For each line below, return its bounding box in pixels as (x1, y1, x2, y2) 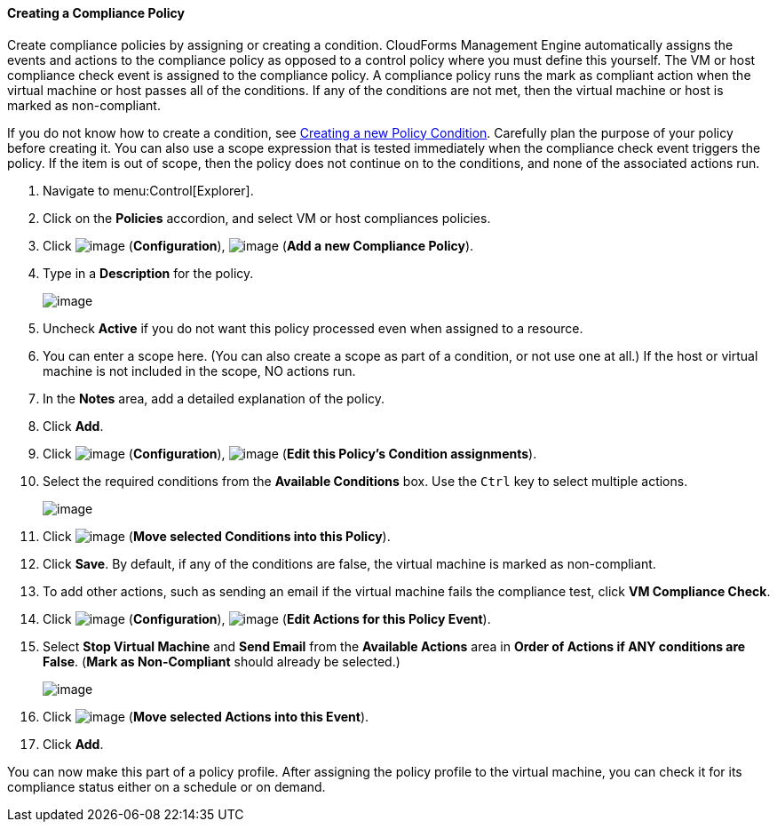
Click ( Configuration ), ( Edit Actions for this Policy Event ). (43, 610, 491, 626)
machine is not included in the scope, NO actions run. (43, 363, 356, 379)
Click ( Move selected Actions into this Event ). (43, 708, 369, 724)
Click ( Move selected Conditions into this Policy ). (43, 528, 391, 544)
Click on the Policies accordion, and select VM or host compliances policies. (43, 210, 491, 226)
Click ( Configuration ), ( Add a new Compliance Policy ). (43, 237, 474, 253)
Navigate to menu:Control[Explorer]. (43, 182, 254, 198)
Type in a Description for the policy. (43, 265, 254, 281)
